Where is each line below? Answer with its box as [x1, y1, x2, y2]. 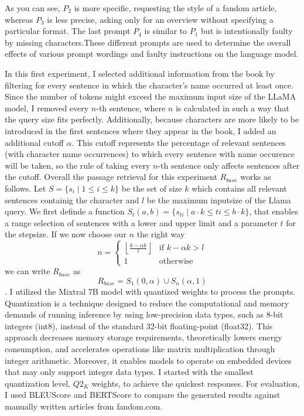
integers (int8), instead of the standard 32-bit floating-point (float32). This [5, 319, 273, 332]
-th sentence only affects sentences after [158, 159, 300, 171]
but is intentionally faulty [201, 25, 293, 37]
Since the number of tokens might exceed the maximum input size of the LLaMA [5, 90, 296, 103]
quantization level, [5, 377, 71, 389]
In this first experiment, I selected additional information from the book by [5, 67, 275, 79]
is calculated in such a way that [175, 101, 289, 114]
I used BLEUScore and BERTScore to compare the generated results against [5, 388, 281, 401]
